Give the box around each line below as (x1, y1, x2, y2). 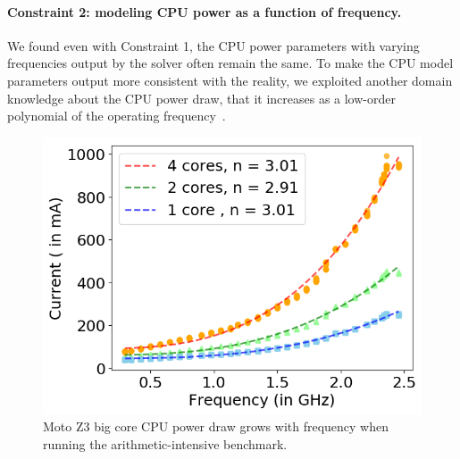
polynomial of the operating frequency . (7, 106, 226, 125)
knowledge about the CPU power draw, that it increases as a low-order (7, 88, 396, 107)
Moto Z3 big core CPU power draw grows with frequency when (43, 417, 389, 436)
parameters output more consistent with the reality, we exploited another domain (7, 71, 453, 89)
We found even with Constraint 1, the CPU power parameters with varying (7, 36, 420, 54)
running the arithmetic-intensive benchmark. (43, 434, 288, 453)
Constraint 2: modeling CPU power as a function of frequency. (7, 2, 402, 21)
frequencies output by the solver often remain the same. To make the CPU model (7, 54, 454, 72)
